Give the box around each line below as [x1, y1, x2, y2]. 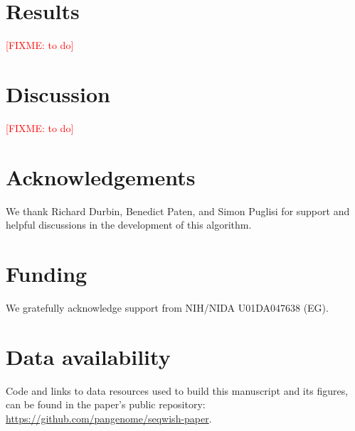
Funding [6, 258, 88, 288]
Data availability [6, 342, 171, 371]
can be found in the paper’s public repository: [6, 397, 206, 412]
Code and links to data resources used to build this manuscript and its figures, [6, 383, 349, 398]
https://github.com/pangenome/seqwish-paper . [6, 410, 212, 425]
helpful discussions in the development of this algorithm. [6, 217, 252, 232]
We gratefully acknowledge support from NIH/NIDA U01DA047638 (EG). [6, 300, 329, 315]
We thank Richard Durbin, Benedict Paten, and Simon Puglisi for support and [6, 203, 350, 218]
